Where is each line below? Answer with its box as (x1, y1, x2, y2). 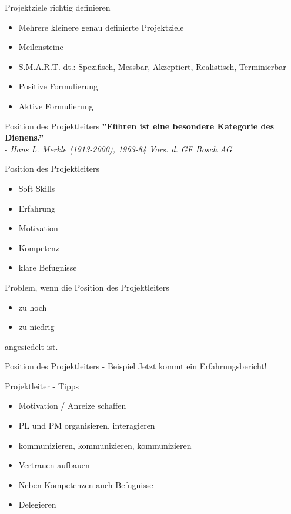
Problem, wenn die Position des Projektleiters (5, 281, 169, 293)
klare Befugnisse (18, 261, 77, 273)
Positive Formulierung (18, 80, 98, 92)
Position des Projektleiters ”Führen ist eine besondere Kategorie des (5, 119, 275, 132)
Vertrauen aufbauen (18, 459, 90, 471)
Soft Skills (18, 182, 55, 194)
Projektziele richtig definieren (5, 1, 111, 13)
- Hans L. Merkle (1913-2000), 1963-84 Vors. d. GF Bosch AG (5, 142, 232, 155)
